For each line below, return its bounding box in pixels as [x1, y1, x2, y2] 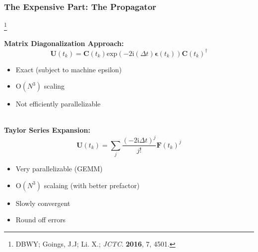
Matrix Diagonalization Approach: [4, 38, 124, 49]
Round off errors [15, 214, 66, 225]
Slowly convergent [15, 198, 70, 208]
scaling [44, 81, 65, 91]
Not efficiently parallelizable [15, 99, 101, 109]
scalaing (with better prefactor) [44, 180, 140, 190]
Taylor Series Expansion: [4, 125, 90, 135]
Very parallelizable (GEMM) [15, 163, 103, 174]
